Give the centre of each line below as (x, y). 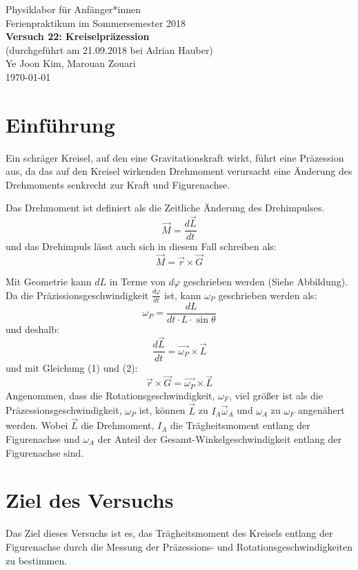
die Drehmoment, (118, 425)
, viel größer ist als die (276, 395)
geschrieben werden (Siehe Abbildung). (265, 282)
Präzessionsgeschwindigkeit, (64, 410)
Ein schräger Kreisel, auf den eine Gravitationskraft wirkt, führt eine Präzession (175, 157)
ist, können (162, 410)
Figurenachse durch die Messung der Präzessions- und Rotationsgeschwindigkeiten (179, 546)
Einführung (60, 124)
